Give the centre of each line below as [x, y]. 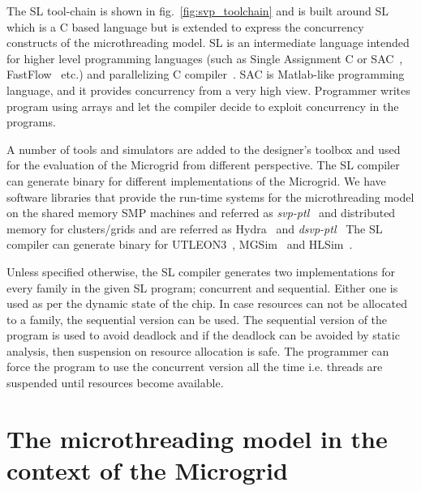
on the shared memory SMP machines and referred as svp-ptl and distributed [201, 213]
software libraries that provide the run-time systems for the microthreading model [210, 196]
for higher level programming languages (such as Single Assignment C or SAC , [205, 58]
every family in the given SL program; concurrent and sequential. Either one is [202, 287]
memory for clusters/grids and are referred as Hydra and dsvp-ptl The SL [195, 228]
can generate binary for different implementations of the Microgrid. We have [196, 180]
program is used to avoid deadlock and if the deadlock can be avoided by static [203, 335]
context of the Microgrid [147, 470]
